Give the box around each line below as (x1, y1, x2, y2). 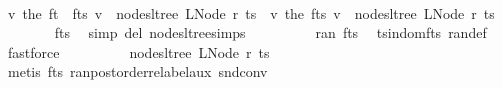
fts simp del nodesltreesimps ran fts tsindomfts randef (54, 22, 487, 43)
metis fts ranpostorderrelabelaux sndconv (7, 61, 268, 82)
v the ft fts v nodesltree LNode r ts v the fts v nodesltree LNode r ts (7, 2, 495, 23)
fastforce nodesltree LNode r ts (7, 41, 270, 62)
